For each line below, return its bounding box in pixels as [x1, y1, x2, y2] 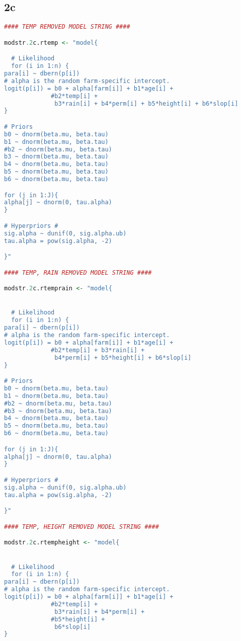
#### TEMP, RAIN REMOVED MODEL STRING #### [4, 269, 152, 276]
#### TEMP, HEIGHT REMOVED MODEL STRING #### [4, 523, 159, 530]
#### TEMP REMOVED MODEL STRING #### [4, 23, 130, 31]
